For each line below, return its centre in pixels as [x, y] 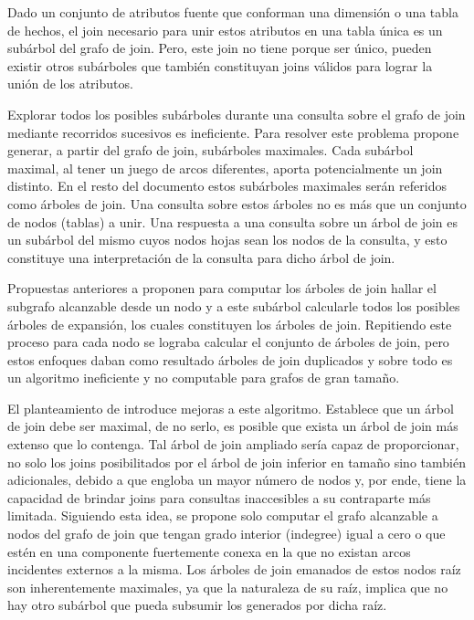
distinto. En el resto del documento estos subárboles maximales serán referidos [227, 186]
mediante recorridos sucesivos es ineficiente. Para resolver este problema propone [233, 132]
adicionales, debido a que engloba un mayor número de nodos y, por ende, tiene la [237, 480]
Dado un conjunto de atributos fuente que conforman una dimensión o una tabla [233, 12]
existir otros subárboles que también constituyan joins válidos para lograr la [220, 65]
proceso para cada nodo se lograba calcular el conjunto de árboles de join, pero [228, 342]
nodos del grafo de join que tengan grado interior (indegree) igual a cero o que [226, 534]
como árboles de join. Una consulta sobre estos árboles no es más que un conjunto [237, 203]
